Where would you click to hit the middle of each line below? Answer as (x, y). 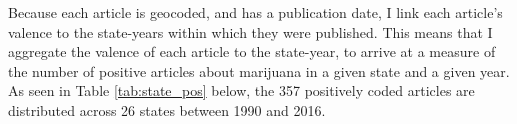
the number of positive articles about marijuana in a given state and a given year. (259, 70)
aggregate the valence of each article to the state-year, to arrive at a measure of (252, 51)
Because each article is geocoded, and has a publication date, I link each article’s (255, 12)
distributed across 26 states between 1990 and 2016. (167, 109)
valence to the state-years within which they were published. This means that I (250, 31)
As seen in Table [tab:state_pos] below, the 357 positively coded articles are (241, 90)
